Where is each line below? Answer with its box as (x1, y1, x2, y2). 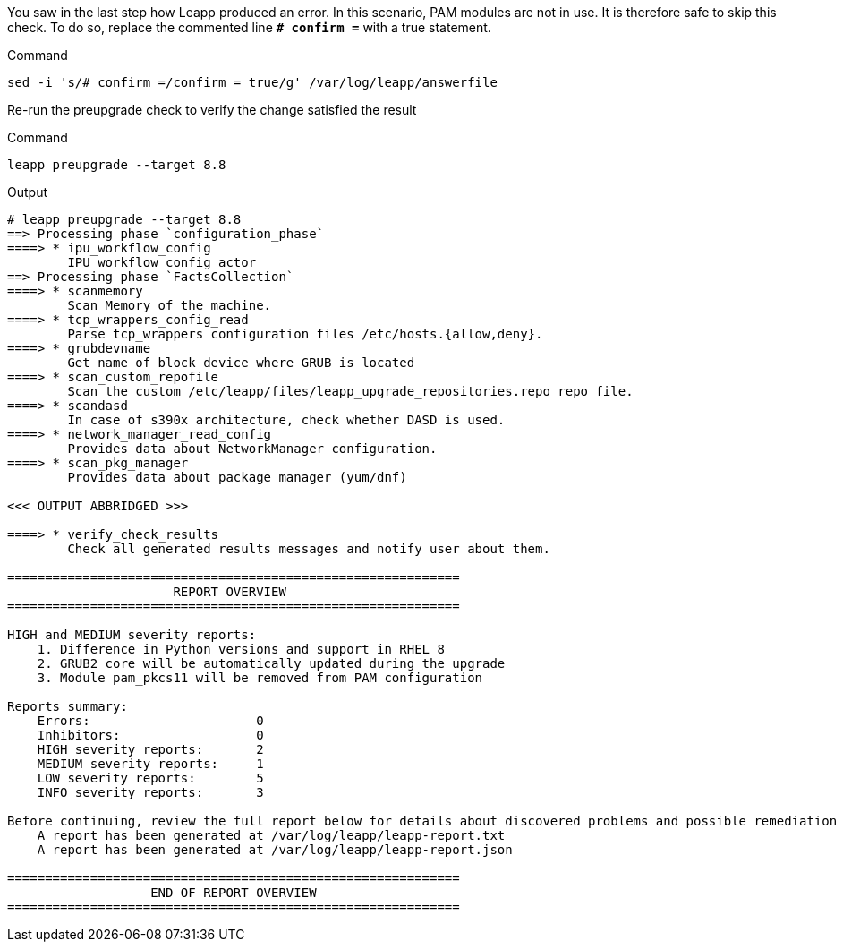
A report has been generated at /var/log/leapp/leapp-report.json (37, 842, 513, 857)
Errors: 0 (37, 714, 264, 728)
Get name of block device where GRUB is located (67, 355, 415, 370)
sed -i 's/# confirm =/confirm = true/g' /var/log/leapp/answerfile (7, 75, 498, 90)
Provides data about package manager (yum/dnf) (67, 470, 407, 484)
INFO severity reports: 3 (37, 785, 264, 799)
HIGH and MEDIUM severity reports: (7, 628, 257, 642)
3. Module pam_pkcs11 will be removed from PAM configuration (37, 671, 483, 685)
